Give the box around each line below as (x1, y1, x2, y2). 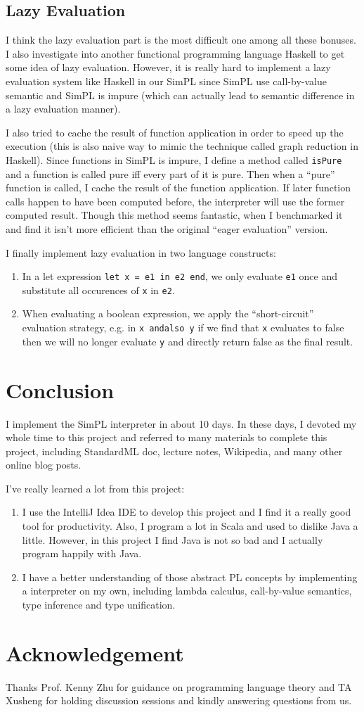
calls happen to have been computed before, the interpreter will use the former (6, 193, 345, 208)
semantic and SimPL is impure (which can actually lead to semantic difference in (6, 87, 355, 102)
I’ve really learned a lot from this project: (6, 481, 185, 495)
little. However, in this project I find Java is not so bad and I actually (22, 532, 323, 547)
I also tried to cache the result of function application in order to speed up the (6, 125, 344, 139)
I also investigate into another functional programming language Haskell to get (6, 46, 345, 61)
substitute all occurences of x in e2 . (22, 282, 175, 297)
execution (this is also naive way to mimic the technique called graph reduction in (6, 139, 358, 153)
